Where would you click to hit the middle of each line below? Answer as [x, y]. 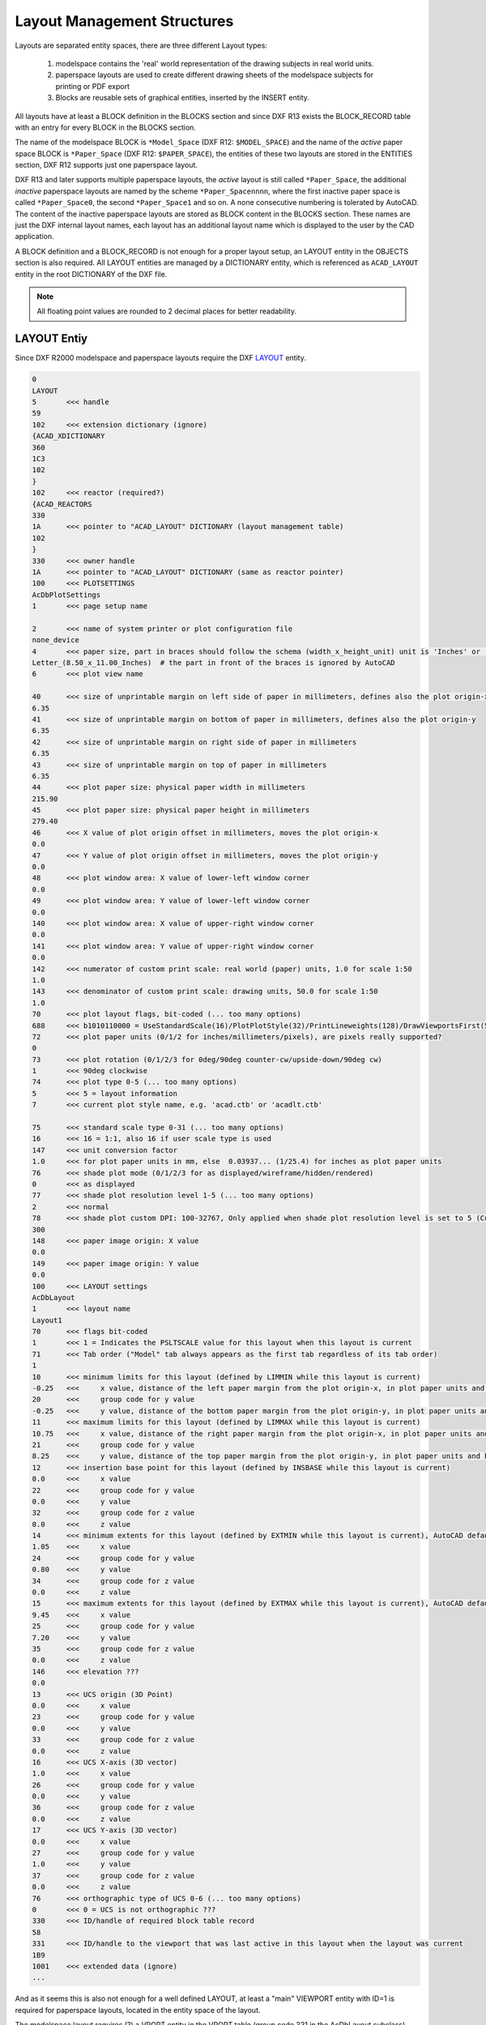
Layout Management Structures [124, 21]
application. [34, 237]
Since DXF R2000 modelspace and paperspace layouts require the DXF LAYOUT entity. [161, 358]
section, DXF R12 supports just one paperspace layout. [107, 165]
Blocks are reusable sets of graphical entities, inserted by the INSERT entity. [182, 98]
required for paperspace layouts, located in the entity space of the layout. [138, 2010]
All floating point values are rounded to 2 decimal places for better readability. [167, 311]
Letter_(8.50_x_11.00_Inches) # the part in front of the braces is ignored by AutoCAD [214, 663]
